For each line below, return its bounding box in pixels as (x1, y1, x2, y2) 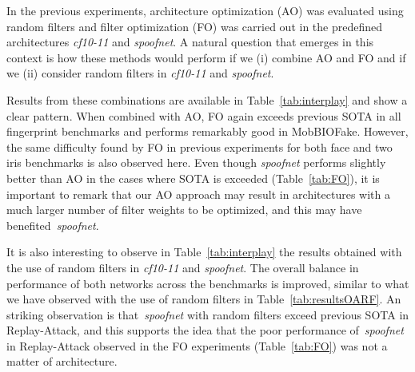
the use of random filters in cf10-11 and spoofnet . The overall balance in (6, 259, 359, 275)
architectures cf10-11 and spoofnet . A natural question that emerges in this (6, 34, 374, 50)
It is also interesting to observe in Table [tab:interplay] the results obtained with (6, 243, 402, 260)
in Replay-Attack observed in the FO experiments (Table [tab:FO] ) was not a (6, 337, 388, 354)
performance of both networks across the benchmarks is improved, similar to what (6, 275, 409, 291)
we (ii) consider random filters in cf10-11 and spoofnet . (6, 65, 274, 81)
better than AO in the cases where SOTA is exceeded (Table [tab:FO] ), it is (6, 169, 380, 186)
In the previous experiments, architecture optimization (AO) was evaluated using (6, 2, 404, 18)
